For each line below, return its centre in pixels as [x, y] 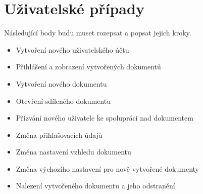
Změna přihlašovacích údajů [59, 134]
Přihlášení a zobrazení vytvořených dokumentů [88, 67]
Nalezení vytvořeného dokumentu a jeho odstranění [95, 186]
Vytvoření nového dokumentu [61, 83]
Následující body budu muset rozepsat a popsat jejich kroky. [98, 33]
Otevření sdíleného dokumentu [63, 101]
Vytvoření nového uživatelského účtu [72, 49]
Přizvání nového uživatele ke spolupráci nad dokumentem [105, 118]
